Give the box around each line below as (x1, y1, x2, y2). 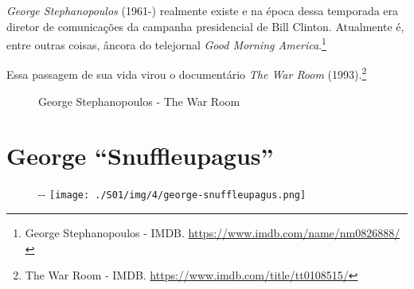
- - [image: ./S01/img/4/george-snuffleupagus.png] (38, 186, 307, 202)
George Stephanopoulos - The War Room (38, 92, 240, 109)
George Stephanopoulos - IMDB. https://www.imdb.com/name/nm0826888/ (25, 225, 400, 241)
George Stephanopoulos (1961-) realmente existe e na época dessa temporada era (6, 2, 399, 18)
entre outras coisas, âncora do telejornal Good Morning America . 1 (6, 34, 326, 53)
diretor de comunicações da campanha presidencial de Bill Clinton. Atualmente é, (6, 18, 404, 34)
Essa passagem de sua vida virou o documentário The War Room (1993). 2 (6, 64, 367, 83)
